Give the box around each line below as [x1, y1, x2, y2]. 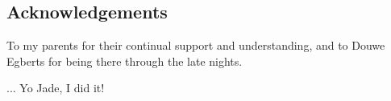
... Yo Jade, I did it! [6, 79, 105, 96]
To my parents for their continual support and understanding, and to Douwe [6, 37, 385, 54]
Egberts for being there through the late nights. [6, 52, 243, 69]
